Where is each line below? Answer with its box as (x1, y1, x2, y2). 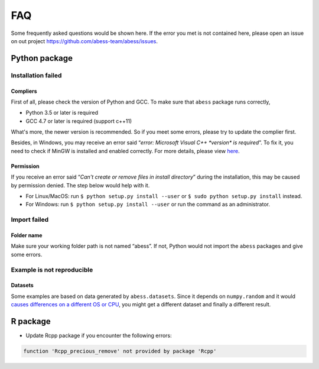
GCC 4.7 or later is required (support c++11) (25, 117, 132, 124)
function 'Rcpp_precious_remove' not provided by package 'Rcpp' (23, 348, 217, 354)
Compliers (11, 88, 38, 95)
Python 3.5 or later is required (25, 109, 99, 116)
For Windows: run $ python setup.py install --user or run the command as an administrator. (25, 201, 270, 208)
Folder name (11, 231, 43, 239)
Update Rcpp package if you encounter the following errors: (25, 332, 172, 339)
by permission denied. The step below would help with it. (11, 182, 150, 189)
